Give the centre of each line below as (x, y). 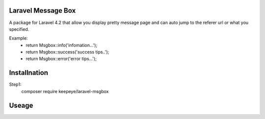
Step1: (15, 84)
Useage (21, 105)
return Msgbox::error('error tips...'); (61, 59)
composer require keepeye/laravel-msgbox (65, 91)
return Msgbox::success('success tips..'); (67, 52)
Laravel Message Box (42, 11)
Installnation (29, 73)
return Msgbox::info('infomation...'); (62, 45)
